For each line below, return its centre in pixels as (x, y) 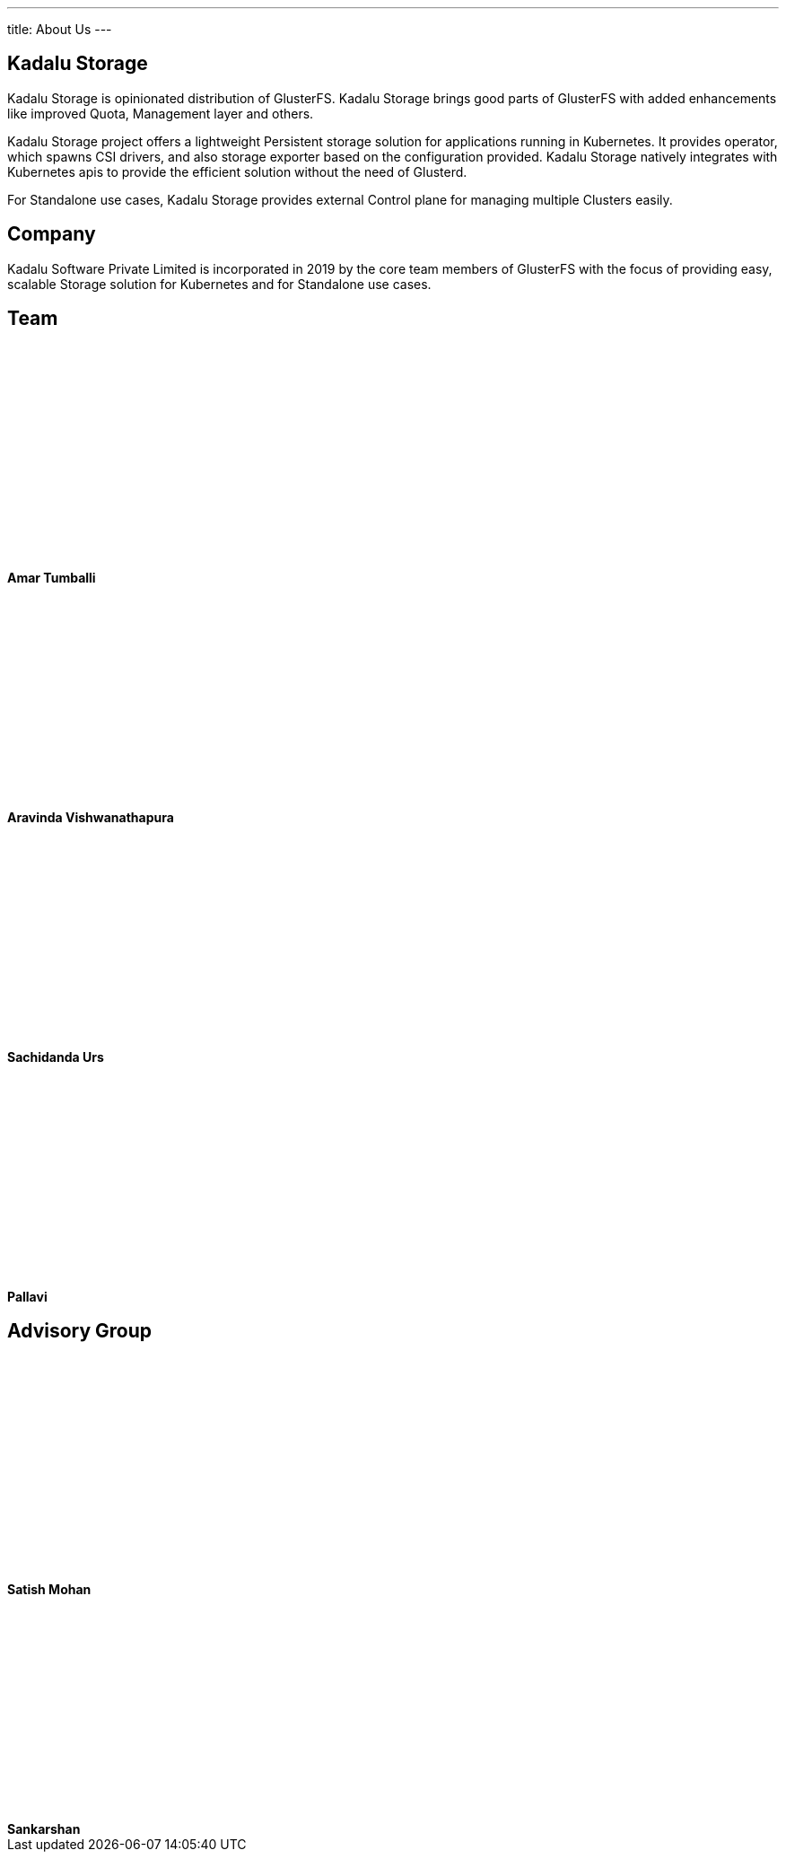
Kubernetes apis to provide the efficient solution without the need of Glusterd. (237, 171)
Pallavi (27, 1296)
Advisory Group (80, 1330)
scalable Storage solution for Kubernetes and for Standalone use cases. (219, 284)
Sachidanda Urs (56, 1057)
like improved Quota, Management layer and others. (161, 113)
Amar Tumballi (52, 577)
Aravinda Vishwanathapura (91, 817)
